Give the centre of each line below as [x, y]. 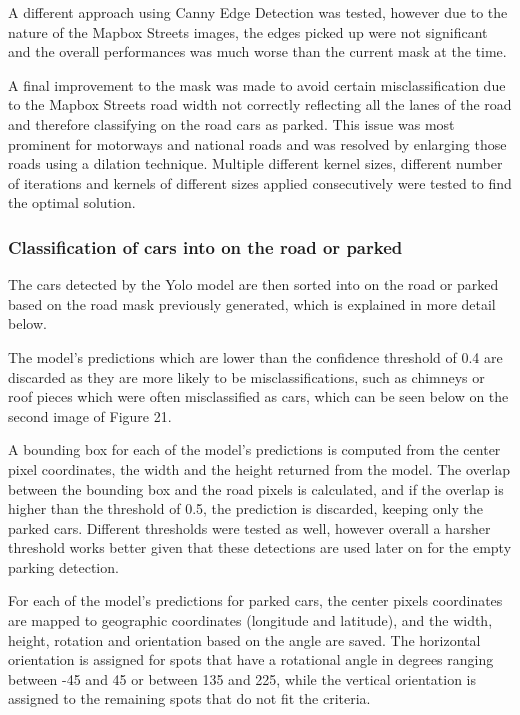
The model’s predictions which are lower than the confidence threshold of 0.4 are [255, 356]
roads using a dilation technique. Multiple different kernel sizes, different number [255, 163]
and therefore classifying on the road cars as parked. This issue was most [231, 123]
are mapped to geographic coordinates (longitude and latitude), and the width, [250, 620]
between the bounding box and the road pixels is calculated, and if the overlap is [256, 488]
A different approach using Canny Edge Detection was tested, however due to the [258, 12]
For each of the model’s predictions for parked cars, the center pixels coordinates [255, 600]
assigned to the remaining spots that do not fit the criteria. [189, 698]
